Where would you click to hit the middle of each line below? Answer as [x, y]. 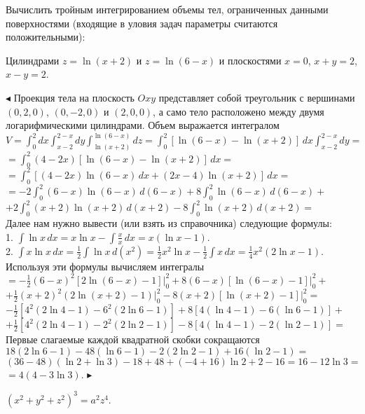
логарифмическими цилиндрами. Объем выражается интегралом [143, 125]
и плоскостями [250, 60]
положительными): [46, 37]
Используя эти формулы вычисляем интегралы [105, 266]
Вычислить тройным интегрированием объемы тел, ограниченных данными [167, 9]
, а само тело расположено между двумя [239, 111]
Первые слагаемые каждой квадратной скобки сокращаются [133, 339]
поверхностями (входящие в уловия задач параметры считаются [142, 23]
